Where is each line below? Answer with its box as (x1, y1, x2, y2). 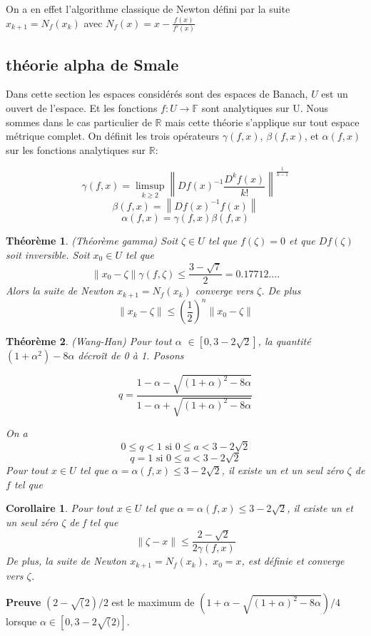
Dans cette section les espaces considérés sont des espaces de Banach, (6, 86, 308, 101)
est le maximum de (111, 595, 195, 610)
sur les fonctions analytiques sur (6, 142, 146, 157)
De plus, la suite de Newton (6, 553, 127, 568)
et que (289, 233, 315, 248)
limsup (135, 181, 165, 191)
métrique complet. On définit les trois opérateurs (6, 128, 220, 143)
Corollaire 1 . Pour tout (6, 501, 113, 516)
